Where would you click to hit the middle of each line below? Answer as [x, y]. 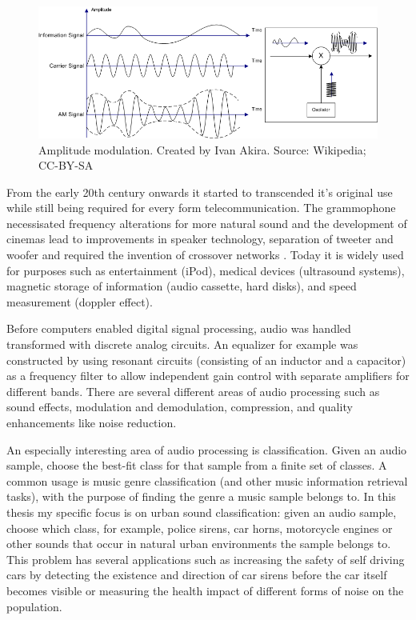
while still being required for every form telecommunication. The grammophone [201, 208]
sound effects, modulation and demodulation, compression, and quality [180, 407]
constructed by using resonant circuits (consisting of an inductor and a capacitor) [206, 360]
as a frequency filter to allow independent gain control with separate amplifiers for [208, 376]
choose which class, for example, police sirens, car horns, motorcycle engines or [200, 528]
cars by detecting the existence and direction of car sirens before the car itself [197, 575]
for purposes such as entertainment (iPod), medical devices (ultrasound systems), [206, 270]
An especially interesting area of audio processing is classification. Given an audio [207, 449]
